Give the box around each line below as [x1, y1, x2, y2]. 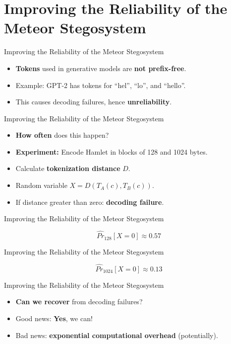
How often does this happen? [15, 130, 109, 140]
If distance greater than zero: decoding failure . [15, 196, 164, 207]
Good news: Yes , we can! [15, 313, 93, 324]
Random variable [15, 180, 67, 190]
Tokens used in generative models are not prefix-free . [15, 63, 186, 73]
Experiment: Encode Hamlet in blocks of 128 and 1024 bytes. [15, 146, 208, 157]
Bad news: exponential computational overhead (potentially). [15, 330, 218, 340]
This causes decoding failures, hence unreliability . [15, 96, 172, 107]
